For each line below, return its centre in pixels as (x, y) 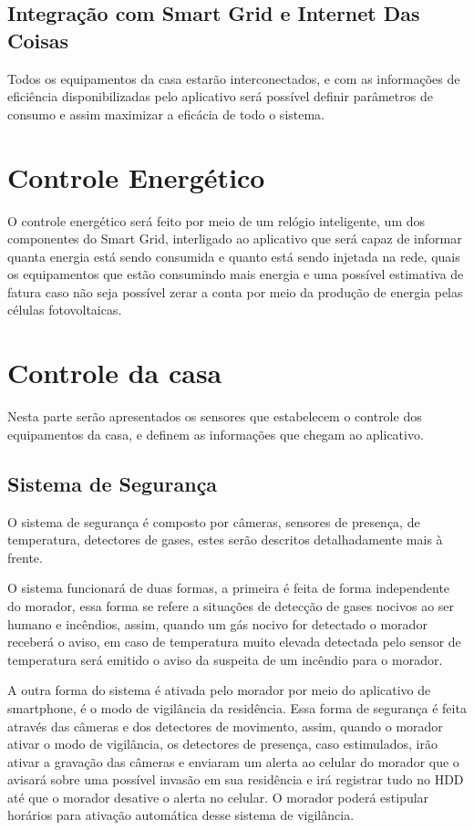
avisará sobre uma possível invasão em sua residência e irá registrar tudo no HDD (236, 779)
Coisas (38, 40)
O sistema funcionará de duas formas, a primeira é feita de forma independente (229, 588)
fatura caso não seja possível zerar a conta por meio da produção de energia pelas (235, 291)
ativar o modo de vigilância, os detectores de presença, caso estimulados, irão (222, 744)
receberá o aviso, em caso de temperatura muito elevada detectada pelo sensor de (234, 642)
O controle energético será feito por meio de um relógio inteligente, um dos (216, 220)
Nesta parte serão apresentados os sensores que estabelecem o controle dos (215, 416)
